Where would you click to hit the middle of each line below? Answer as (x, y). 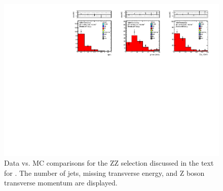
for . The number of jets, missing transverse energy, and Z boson (104, 173)
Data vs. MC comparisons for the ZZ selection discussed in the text (109, 163)
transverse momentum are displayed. (61, 183)
